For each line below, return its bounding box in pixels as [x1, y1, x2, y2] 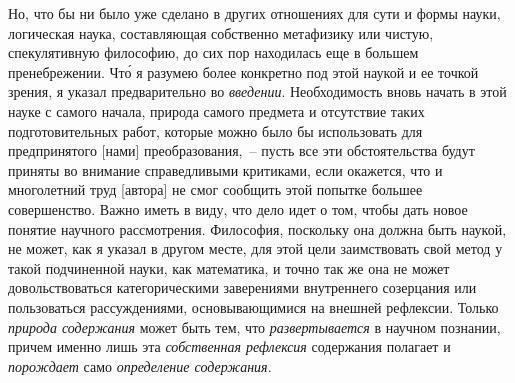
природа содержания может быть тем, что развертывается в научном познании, [8, 316, 501, 337]
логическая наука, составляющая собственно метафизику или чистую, [8, 22, 434, 43]
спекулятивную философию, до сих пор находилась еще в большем [8, 42, 419, 63]
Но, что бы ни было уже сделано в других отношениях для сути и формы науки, [8, 3, 501, 23]
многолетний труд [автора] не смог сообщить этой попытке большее [8, 179, 423, 200]
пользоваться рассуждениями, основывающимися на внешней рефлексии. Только [8, 296, 499, 317]
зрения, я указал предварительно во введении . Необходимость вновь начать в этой [8, 81, 507, 102]
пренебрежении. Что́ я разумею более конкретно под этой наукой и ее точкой [8, 61, 479, 82]
